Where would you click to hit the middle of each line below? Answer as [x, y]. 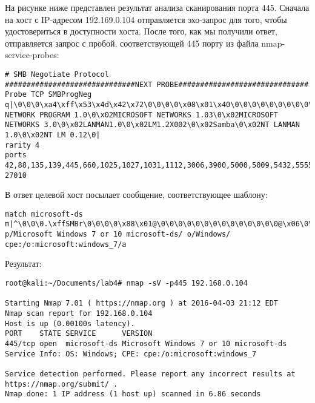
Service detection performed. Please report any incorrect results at [150, 374]
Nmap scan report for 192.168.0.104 [79, 313]
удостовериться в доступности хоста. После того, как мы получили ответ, [141, 31]
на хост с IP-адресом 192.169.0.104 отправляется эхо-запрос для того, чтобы [146, 19]
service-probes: [32, 55]
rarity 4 [22, 145]
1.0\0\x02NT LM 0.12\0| [53, 135]
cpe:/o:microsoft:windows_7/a [66, 244]
